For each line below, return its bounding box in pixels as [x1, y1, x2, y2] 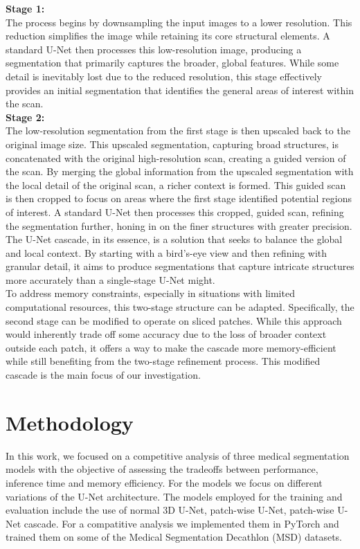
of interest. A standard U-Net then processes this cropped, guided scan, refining [6, 204, 344, 219]
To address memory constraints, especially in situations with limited [6, 286, 295, 300]
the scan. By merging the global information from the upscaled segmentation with [6, 164, 354, 179]
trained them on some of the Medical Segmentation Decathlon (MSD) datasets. [6, 530, 342, 544]
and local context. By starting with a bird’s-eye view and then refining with [6, 245, 327, 260]
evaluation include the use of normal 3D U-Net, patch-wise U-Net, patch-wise [6, 503, 334, 517]
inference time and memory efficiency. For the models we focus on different [6, 475, 323, 489]
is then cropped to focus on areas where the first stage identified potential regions [6, 191, 352, 206]
